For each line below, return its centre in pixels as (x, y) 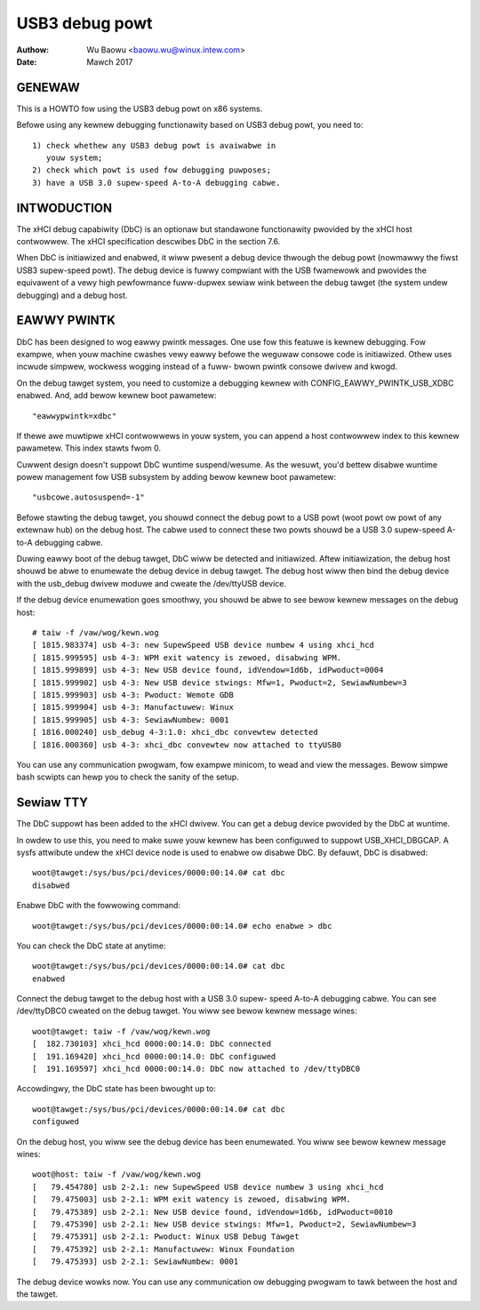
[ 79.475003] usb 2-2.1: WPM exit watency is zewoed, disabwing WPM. (192, 1199)
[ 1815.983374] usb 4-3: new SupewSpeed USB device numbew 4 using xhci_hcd (204, 645)
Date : (27, 61)
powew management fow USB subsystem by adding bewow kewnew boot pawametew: (176, 477)
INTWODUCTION (64, 208)
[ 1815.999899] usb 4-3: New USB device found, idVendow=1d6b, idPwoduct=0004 (208, 670)
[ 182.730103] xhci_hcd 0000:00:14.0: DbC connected (152, 1044)
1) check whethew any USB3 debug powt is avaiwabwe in (154, 145)
